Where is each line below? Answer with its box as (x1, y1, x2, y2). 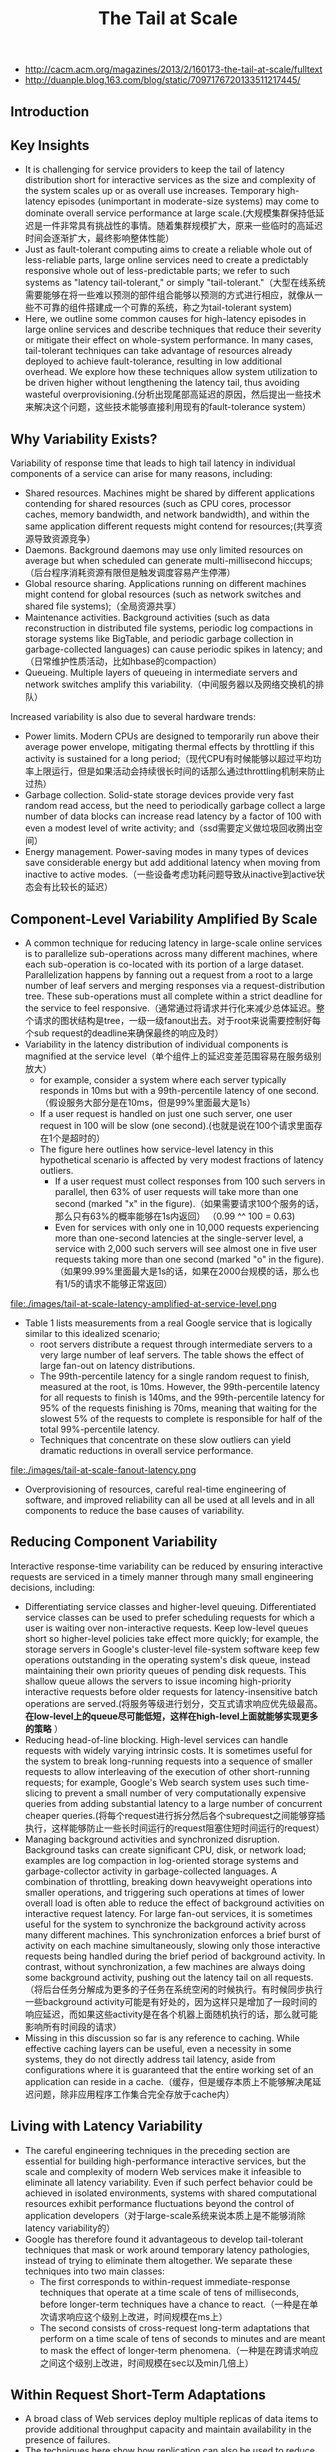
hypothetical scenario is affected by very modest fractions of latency (39, 1154, 324, 1166)
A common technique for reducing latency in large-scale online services (24, 937, 323, 949)
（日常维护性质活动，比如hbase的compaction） (24, 655, 223, 667)
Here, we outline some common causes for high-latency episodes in (24, 313, 307, 325)
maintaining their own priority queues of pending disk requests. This (24, 1664, 307, 1676)
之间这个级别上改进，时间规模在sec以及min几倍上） (39, 2357, 255, 2369)
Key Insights (10, 137, 90, 154)
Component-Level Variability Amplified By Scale (10, 910, 318, 927)
